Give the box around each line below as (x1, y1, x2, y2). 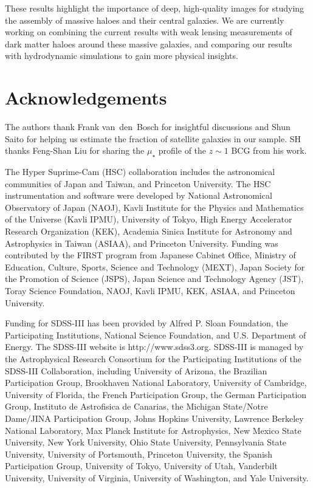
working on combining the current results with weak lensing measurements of (5, 26, 292, 38)
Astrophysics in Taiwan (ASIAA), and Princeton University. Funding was (5, 236, 278, 249)
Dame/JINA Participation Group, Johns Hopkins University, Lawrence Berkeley (5, 411, 304, 424)
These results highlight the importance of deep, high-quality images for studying (5, 2, 304, 14)
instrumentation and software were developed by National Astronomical (5, 189, 272, 202)
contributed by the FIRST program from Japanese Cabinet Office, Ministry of (5, 249, 296, 261)
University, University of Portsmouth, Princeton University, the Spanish (5, 447, 273, 460)
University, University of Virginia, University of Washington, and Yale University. (5, 471, 309, 484)
